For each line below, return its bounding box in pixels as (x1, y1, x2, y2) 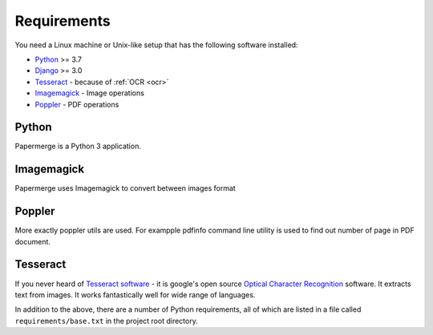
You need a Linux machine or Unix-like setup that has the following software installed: (14, 40, 298, 50)
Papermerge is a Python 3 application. (14, 141, 142, 151)
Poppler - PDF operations (34, 99, 119, 109)
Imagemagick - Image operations (34, 88, 144, 98)
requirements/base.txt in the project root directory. (14, 316, 198, 325)
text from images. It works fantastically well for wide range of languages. (14, 289, 256, 300)
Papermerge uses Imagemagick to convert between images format (14, 184, 236, 193)
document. (14, 236, 51, 246)
